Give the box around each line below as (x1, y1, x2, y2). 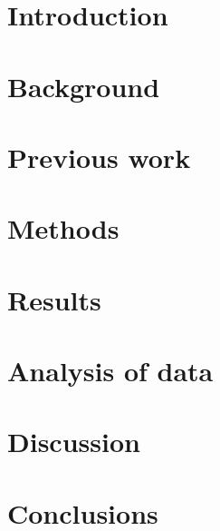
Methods (7, 210, 120, 247)
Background (7, 67, 160, 104)
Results (7, 280, 101, 318)
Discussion (7, 423, 140, 460)
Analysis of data (7, 352, 214, 389)
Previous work (7, 138, 191, 175)
